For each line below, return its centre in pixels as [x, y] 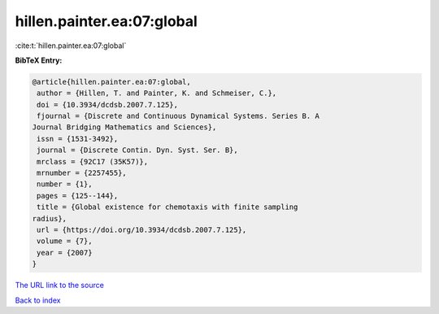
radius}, [50, 218]
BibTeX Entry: [39, 60]
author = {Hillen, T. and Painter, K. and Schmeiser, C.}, [157, 93]
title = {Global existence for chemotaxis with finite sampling [167, 207]
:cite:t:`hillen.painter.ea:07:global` [71, 46]
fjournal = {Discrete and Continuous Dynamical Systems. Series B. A [178, 116]
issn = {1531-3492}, [78, 139]
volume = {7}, [65, 241]
